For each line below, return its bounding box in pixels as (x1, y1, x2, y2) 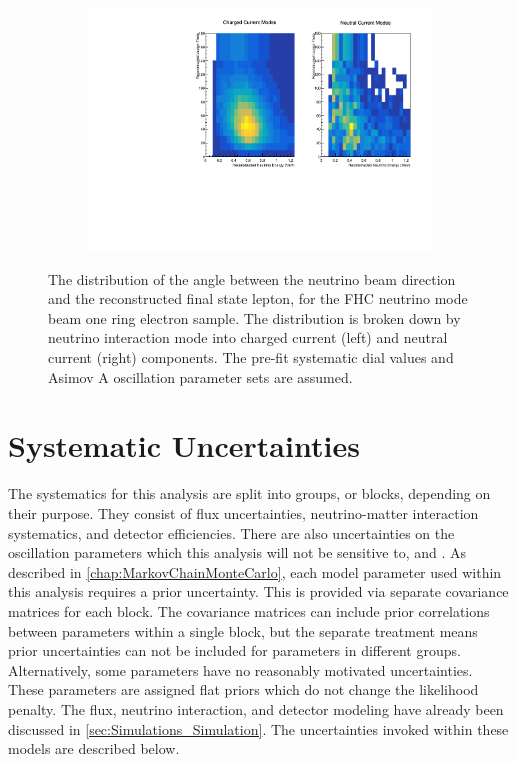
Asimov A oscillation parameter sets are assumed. (48, 366, 353, 387)
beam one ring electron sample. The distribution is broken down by (48, 307, 461, 328)
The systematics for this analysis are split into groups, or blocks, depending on (8, 483, 491, 504)
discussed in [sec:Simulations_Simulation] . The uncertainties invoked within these (8, 718, 509, 739)
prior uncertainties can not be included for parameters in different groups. (8, 640, 461, 661)
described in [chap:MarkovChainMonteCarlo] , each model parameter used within (8, 561, 502, 582)
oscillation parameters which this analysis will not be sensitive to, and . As (8, 542, 467, 563)
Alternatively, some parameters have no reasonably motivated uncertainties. (8, 659, 473, 680)
